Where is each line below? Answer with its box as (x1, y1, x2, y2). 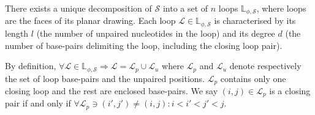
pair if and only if (5, 97, 71, 109)
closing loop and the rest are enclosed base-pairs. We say (5, 84, 218, 97)
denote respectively (229, 59, 302, 72)
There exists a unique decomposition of (5, 2, 152, 14)
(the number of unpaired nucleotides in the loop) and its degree (36, 26, 275, 39)
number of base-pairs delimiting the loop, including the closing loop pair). (5, 39, 283, 51)
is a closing (269, 84, 311, 97)
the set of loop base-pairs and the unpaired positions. (5, 72, 205, 84)
